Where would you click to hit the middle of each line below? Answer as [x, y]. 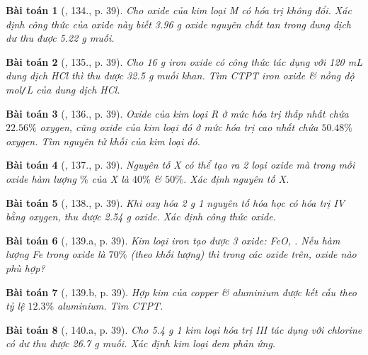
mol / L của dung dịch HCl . [63, 89]
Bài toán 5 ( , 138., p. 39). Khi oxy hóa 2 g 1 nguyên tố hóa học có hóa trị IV [176, 202]
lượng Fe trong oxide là [56, 254]
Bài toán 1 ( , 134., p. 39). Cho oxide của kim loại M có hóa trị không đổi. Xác [179, 10]
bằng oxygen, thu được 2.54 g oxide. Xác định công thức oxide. [141, 216]
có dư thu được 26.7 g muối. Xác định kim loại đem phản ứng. [141, 343]
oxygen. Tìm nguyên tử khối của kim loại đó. [103, 141]
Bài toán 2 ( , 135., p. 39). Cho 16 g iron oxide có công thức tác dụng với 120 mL [184, 61]
